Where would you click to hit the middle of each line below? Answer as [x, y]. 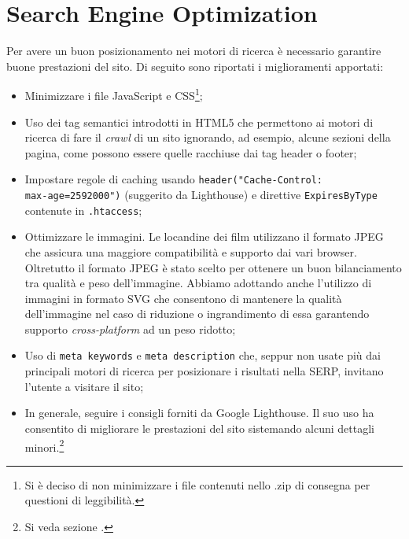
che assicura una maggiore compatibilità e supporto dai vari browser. [191, 251]
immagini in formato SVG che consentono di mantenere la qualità [183, 298]
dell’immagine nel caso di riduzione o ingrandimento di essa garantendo [197, 314]
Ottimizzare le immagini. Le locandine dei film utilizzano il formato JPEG [204, 236]
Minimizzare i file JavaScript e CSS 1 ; [114, 94]
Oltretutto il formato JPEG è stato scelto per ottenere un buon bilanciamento [213, 267]
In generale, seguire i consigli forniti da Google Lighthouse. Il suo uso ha [199, 413]
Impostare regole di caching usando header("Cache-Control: [174, 179]
